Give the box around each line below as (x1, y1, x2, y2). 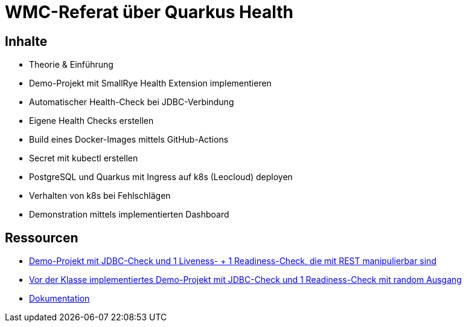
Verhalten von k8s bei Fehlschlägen (29, 190, 171, 201)
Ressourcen (5, 230, 78, 245)
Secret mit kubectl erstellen (29, 153, 138, 164)
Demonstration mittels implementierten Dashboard (29, 209, 229, 220)
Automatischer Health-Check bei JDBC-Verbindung (29, 97, 234, 108)
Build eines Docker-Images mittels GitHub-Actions (29, 134, 229, 145)
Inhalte (5, 33, 48, 49)
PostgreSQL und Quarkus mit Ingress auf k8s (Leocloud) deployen (29, 172, 293, 183)
